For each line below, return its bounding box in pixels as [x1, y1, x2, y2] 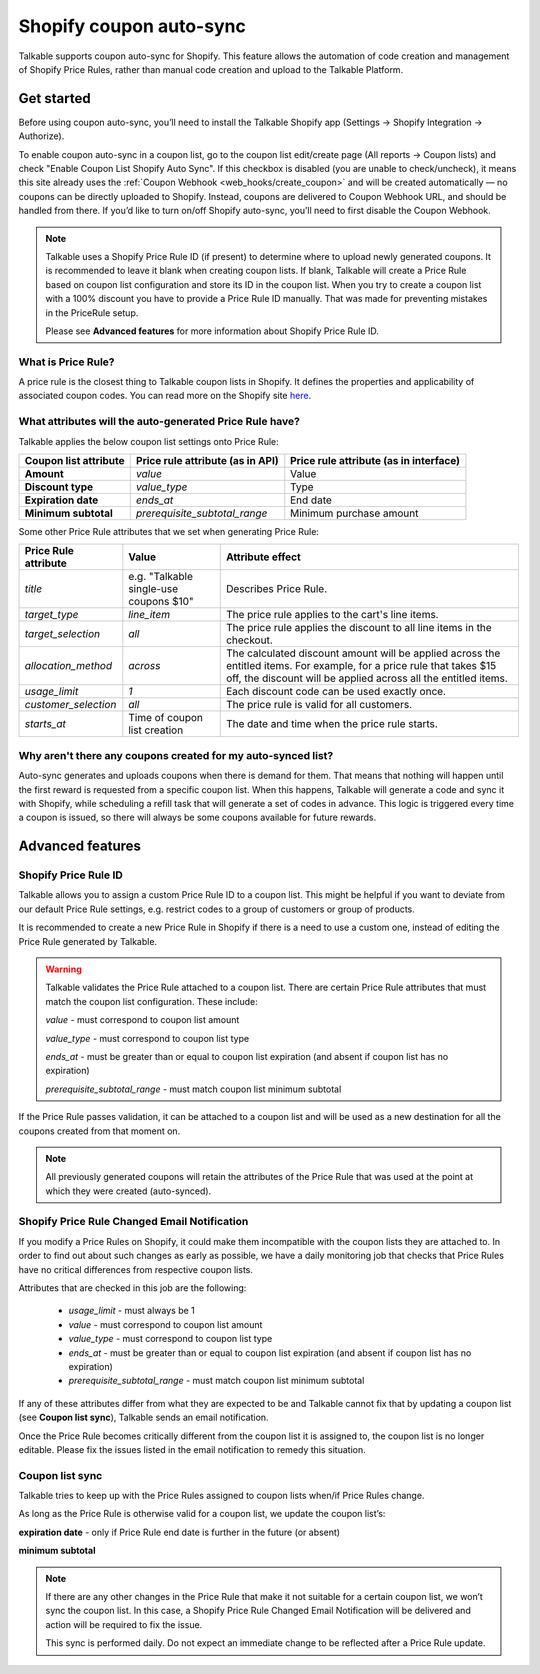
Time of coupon [128, 711, 204, 725]
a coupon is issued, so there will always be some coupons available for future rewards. [18, 811, 377, 824]
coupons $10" [128, 595, 194, 609]
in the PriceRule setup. [45, 306, 139, 319]
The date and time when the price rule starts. [225, 717, 439, 731]
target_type [24, 608, 79, 622]
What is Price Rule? [18, 355, 115, 369]
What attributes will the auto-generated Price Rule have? [18, 415, 300, 429]
